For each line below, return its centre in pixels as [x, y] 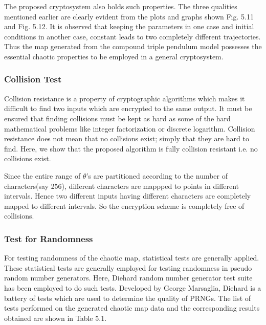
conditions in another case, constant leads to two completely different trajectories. [132, 36]
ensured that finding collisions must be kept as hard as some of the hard [117, 118]
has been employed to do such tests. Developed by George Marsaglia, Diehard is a [133, 287]
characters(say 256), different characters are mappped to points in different [122, 186]
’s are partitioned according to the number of [157, 175]
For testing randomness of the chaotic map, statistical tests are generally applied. [132, 258]
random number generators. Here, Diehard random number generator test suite [128, 278]
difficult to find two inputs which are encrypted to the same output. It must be [128, 108]
